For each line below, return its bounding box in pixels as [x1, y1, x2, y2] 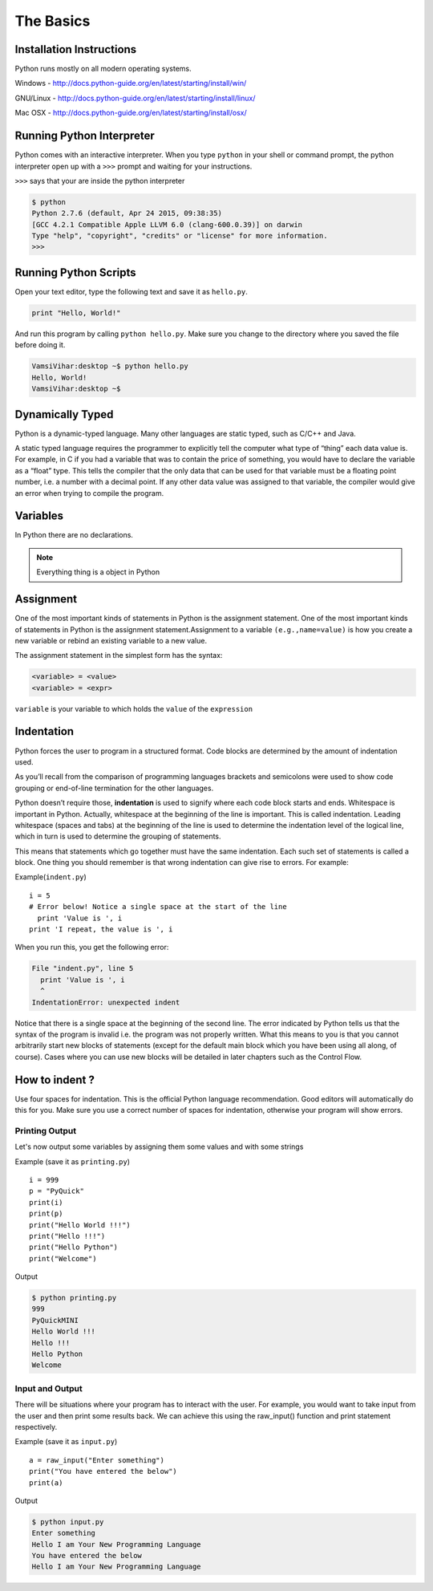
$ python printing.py [31, 1293, 117, 1303]
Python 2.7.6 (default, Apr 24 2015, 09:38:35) [31, 209, 222, 218]
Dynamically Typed [14, 408, 114, 421]
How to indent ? [14, 1073, 95, 1086]
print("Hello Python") [29, 1243, 119, 1252]
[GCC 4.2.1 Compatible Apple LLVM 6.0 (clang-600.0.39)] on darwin [31, 220, 303, 229]
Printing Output [14, 1125, 77, 1136]
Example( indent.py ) [14, 872, 87, 882]
